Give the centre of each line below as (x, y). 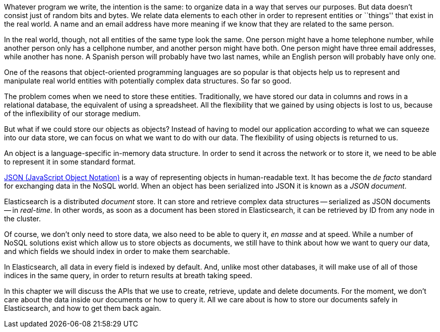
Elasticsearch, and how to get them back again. (83, 308)
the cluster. (23, 219)
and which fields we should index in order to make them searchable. (117, 251)
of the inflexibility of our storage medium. (72, 113)
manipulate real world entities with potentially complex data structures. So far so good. (148, 81)
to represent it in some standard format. (70, 162)
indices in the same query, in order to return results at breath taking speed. (128, 275)
